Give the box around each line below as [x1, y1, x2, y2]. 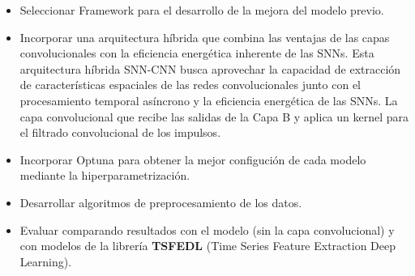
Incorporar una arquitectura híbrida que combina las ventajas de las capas [19, 28, 390, 45]
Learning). [19, 253, 72, 270]
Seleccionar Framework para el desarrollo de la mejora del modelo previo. [19, 2, 384, 18]
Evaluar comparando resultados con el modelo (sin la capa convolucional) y [19, 221, 395, 238]
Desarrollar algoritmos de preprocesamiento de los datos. [19, 193, 302, 210]
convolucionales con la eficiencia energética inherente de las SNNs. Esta [19, 45, 374, 62]
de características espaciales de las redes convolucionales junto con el [19, 76, 361, 93]
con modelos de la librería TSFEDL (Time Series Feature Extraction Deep [19, 237, 396, 254]
